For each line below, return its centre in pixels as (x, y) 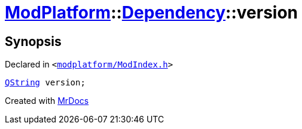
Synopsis (33, 41)
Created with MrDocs (47, 101)
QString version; (45, 83)
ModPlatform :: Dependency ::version (152, 13)
